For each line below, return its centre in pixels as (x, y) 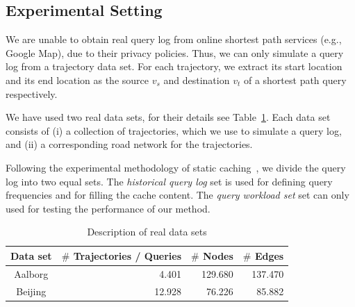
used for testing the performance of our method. (108, 208)
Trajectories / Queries (127, 255)
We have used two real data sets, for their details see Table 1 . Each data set (168, 117)
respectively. (32, 93)
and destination (197, 80)
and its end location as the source (77, 80)
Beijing (31, 291)
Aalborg (31, 273)
